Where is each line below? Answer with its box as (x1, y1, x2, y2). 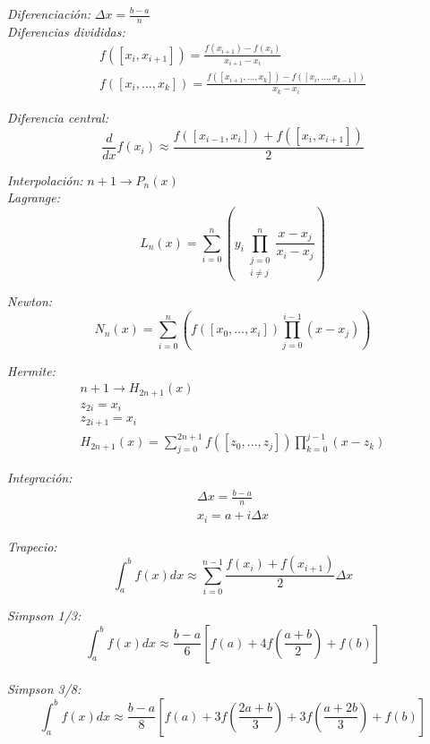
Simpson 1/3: (7, 605, 82, 624)
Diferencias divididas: (7, 21, 125, 40)
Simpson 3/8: (7, 680, 82, 698)
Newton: (7, 292, 53, 311)
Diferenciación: (7, 4, 91, 22)
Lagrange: (7, 188, 61, 207)
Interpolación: (7, 170, 83, 189)
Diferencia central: (7, 108, 108, 127)
